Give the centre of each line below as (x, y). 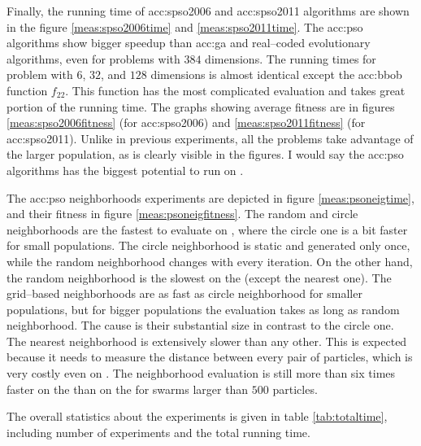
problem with (40, 74)
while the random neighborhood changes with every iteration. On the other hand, (210, 261)
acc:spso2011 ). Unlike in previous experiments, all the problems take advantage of (210, 138)
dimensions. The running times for (291, 58)
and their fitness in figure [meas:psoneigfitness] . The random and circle (182, 214)
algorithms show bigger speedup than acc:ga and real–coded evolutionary (189, 43)
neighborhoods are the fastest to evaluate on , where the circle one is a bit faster (207, 229)
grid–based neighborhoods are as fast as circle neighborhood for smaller (184, 293)
